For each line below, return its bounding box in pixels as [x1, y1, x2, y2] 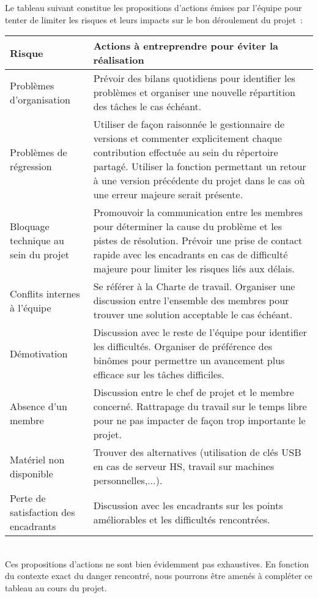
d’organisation [10, 92, 70, 107]
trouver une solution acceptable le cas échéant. [93, 307, 293, 322]
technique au [10, 233, 64, 248]
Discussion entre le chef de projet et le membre [93, 385, 294, 400]
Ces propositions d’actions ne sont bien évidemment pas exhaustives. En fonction [5, 557, 309, 570]
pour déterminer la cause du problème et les [93, 219, 282, 234]
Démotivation [10, 346, 68, 361]
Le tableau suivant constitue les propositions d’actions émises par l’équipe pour [5, 1, 302, 13]
